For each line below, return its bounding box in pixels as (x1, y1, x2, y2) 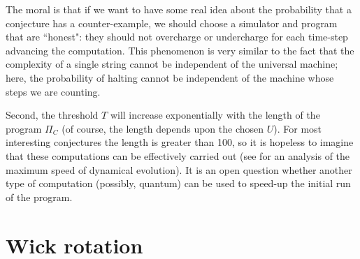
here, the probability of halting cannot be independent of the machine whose (6, 70, 334, 84)
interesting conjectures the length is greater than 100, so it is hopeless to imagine (6, 135, 354, 149)
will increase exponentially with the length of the (110, 108, 320, 122)
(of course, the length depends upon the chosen (62, 121, 264, 135)
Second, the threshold (6, 108, 99, 122)
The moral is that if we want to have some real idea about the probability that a (6, 2, 352, 16)
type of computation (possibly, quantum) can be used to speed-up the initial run (6, 176, 351, 191)
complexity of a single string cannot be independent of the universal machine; (6, 57, 338, 71)
